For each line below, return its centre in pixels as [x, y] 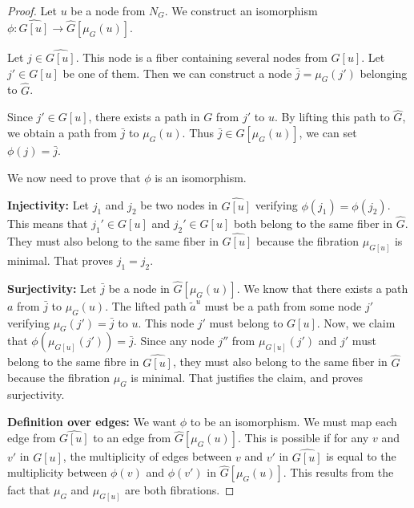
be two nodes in [179, 205]
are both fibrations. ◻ [180, 490]
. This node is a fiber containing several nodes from [201, 57]
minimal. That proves [60, 260]
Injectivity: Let [48, 205]
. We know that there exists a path [322, 288]
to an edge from [132, 438]
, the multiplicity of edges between [147, 456]
